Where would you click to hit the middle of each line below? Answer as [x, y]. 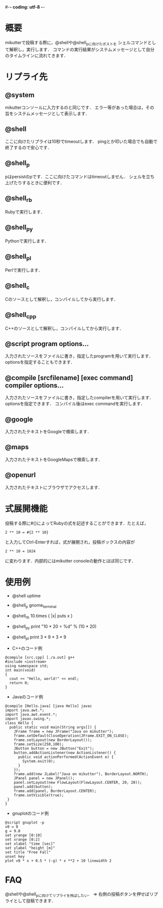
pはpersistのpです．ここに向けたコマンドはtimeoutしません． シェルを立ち [80, 176]
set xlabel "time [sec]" [30, 844]
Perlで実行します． [24, 270]
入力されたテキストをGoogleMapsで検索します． [54, 459]
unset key [15, 857]
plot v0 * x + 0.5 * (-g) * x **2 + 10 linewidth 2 [58, 861]
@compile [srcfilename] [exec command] [69, 378]
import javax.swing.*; [28, 719]
